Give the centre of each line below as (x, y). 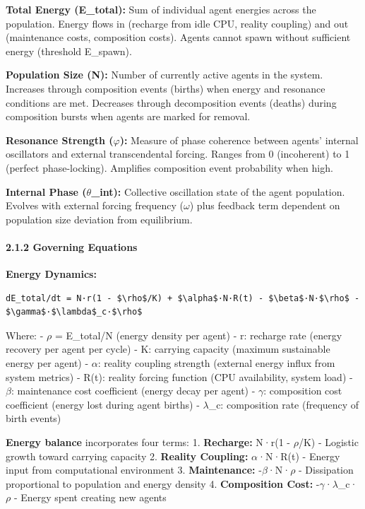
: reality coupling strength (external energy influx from (216, 363)
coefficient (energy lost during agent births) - (103, 404)
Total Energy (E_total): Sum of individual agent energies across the (161, 9)
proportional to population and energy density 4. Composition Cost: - (163, 483)
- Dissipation (326, 470)
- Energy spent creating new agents (90, 497)
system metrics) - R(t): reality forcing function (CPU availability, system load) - (179, 376)
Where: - (25, 335)
